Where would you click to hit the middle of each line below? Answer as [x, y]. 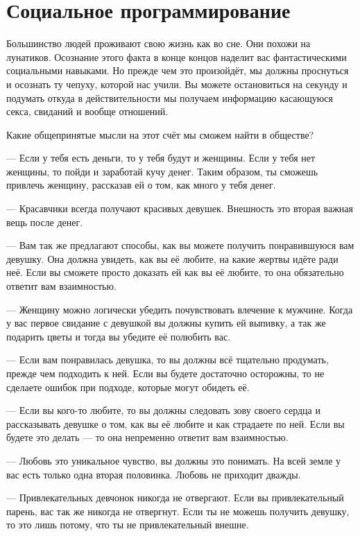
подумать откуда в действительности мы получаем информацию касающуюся [170, 97]
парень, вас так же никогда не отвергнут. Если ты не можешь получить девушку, [178, 511]
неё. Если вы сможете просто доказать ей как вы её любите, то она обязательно [175, 272]
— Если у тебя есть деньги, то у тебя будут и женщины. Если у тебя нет [161, 158]
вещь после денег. [45, 222]
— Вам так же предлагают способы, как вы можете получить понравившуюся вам [180, 245]
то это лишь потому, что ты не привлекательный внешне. [128, 525]
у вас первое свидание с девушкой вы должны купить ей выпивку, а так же [166, 323]
